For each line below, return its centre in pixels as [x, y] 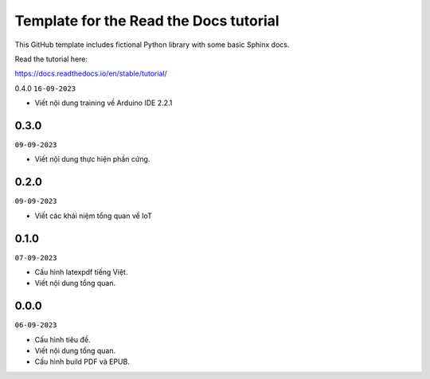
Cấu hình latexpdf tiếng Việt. [81, 272]
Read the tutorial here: [51, 59]
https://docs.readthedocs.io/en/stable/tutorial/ [91, 74]
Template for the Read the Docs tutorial [147, 21]
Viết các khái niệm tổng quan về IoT [94, 216]
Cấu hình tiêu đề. [63, 339]
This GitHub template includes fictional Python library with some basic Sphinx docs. [152, 45]
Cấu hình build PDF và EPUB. [82, 361]
